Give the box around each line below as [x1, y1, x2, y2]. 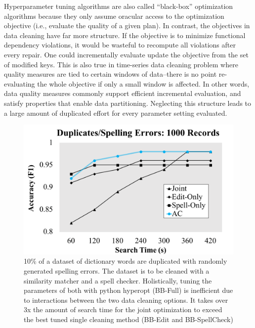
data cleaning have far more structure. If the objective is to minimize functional [4, 30, 246, 40]
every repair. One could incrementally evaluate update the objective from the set [4, 49, 249, 59]
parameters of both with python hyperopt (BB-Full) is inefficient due [24, 285, 233, 295]
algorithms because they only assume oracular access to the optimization [4, 10, 224, 21]
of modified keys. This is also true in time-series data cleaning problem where [4, 59, 238, 69]
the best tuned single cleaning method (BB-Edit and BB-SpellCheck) [24, 314, 233, 324]
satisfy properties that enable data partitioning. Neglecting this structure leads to [4, 97, 252, 108]
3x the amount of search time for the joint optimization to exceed [24, 304, 222, 315]
